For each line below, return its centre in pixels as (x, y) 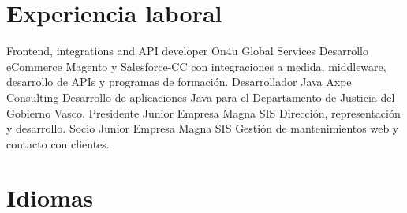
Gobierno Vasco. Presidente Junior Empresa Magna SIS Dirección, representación (203, 112)
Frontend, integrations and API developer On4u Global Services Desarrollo (187, 51)
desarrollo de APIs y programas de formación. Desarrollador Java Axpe (179, 82)
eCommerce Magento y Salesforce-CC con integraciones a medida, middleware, (196, 66)
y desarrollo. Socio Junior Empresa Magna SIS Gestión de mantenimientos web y (203, 128)
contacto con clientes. (58, 143)
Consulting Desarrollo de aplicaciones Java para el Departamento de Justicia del (201, 97)
